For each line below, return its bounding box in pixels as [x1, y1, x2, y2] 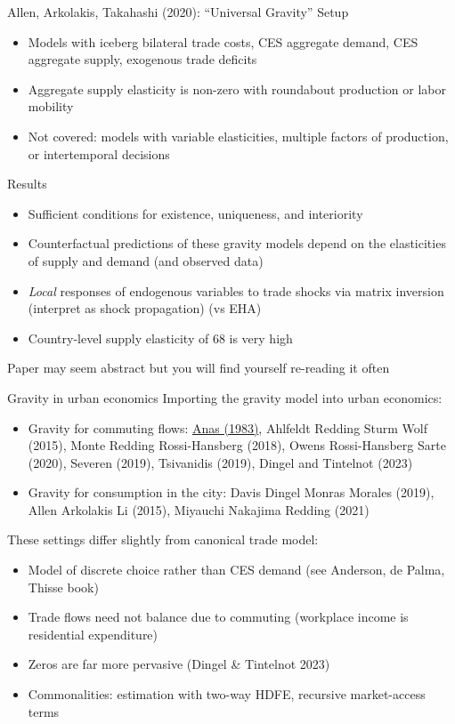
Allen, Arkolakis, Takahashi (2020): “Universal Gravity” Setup [7, 3, 349, 20]
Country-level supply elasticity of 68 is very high [28, 328, 293, 347]
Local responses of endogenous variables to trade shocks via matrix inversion [28, 281, 444, 300]
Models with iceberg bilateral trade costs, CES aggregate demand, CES [28, 32, 418, 51]
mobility [28, 97, 74, 116]
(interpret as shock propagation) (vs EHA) [28, 299, 262, 318]
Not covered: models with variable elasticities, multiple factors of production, [28, 126, 449, 145]
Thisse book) [28, 577, 99, 596]
